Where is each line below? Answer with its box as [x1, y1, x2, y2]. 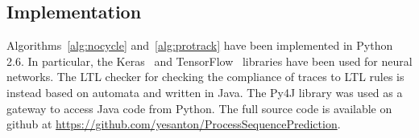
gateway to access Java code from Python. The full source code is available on [6, 99, 392, 116]
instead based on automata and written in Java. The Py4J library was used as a [6, 83, 403, 100]
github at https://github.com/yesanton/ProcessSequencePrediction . [6, 116, 341, 132]
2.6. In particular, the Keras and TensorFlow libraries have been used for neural [6, 52, 413, 69]
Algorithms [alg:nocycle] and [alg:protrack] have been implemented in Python [6, 37, 393, 54]
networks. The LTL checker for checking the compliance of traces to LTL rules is [6, 68, 404, 85]
